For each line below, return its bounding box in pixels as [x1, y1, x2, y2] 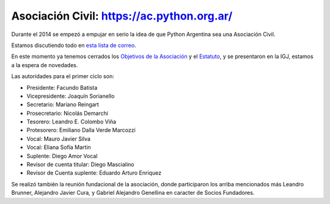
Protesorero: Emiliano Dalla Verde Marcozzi [26, 126, 136, 134]
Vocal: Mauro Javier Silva [26, 135, 91, 142]
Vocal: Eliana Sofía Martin [26, 144, 91, 151]
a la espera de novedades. [11, 61, 78, 68]
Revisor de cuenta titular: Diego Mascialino [26, 161, 134, 168]
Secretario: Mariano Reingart [26, 101, 99, 108]
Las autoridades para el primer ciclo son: [11, 73, 114, 80]
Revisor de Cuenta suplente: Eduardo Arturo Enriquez [26, 169, 162, 177]
